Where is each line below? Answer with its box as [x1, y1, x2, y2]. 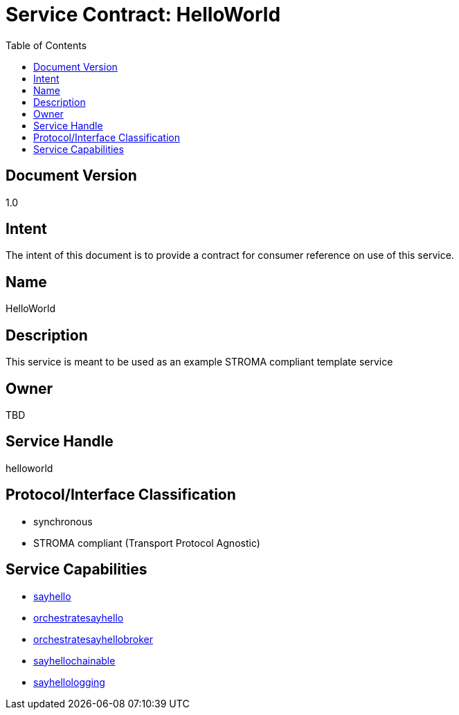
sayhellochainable [33, 654, 116, 667]
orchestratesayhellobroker [33, 633, 153, 645]
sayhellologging [33, 676, 105, 688]
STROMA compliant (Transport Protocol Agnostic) [33, 536, 260, 549]
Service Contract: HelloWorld [6, 3, 281, 26]
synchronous [33, 515, 93, 527]
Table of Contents [6, 39, 87, 51]
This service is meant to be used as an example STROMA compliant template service [6, 356, 393, 368]
